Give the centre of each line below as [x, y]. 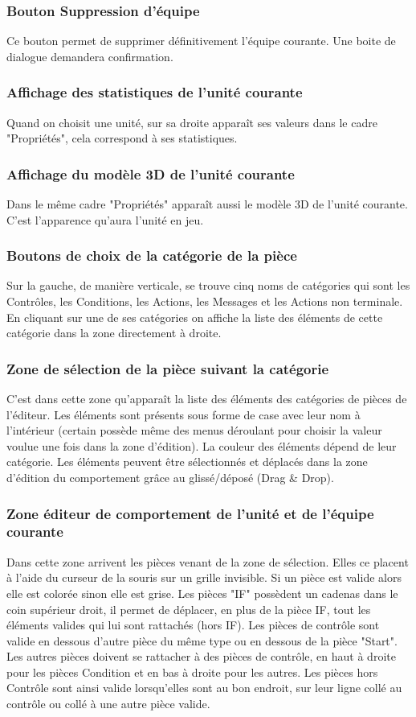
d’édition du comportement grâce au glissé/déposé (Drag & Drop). [170, 477]
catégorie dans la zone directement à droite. [114, 333]
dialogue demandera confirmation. [90, 56]
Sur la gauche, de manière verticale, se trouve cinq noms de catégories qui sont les [208, 285]
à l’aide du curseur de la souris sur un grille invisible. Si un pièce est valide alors [204, 577]
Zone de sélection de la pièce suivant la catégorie [168, 368]
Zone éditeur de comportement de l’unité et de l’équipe [190, 513]
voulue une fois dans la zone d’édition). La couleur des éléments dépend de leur [202, 445]
